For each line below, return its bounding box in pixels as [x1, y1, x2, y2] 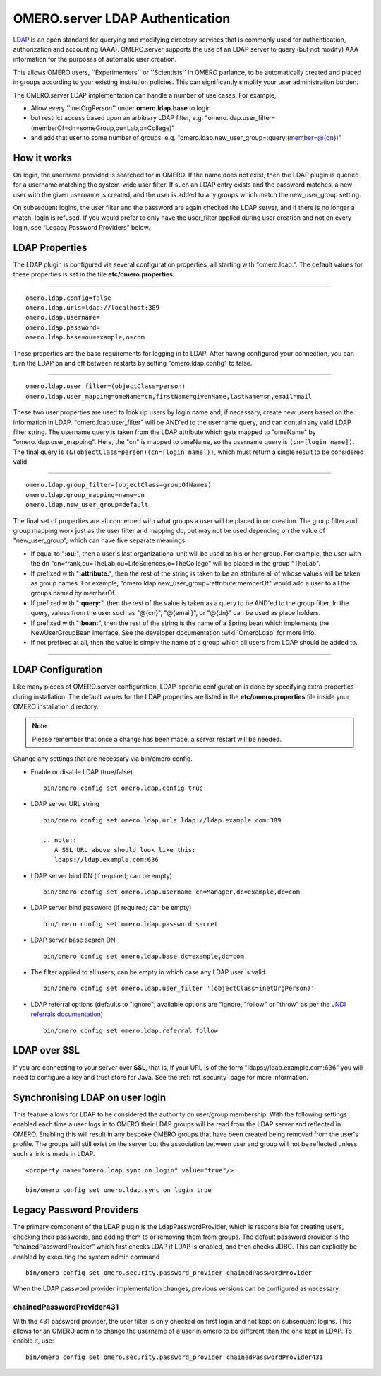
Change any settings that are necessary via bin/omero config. [13, 754, 193, 763]
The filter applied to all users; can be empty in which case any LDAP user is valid [30, 968, 266, 976]
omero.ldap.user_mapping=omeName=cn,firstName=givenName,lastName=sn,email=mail [25, 392, 313, 400]
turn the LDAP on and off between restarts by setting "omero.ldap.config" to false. [13, 358, 253, 367]
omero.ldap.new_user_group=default [25, 501, 149, 509]
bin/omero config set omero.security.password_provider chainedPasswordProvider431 [25, 1353, 324, 1361]
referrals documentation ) [30, 1010, 104, 1018]
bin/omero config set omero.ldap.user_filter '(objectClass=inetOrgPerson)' [43, 984, 315, 993]
